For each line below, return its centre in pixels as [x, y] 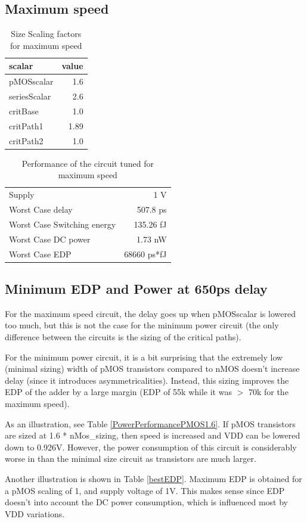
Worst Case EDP [40, 254]
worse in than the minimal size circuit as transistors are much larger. [131, 459]
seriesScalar [30, 96]
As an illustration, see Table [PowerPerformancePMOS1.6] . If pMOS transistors [150, 423]
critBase [24, 111]
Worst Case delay [41, 209]
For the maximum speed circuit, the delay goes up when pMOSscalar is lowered [150, 313]
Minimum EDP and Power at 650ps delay [136, 288]
